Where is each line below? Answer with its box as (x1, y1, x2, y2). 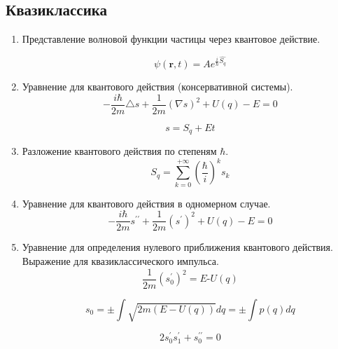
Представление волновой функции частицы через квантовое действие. (22, 32, 321, 46)
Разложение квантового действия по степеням (22, 144, 217, 158)
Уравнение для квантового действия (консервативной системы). (22, 79, 293, 94)
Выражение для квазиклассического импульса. (22, 254, 219, 268)
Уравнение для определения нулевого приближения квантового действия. (22, 240, 333, 254)
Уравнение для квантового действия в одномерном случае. (22, 196, 271, 210)
